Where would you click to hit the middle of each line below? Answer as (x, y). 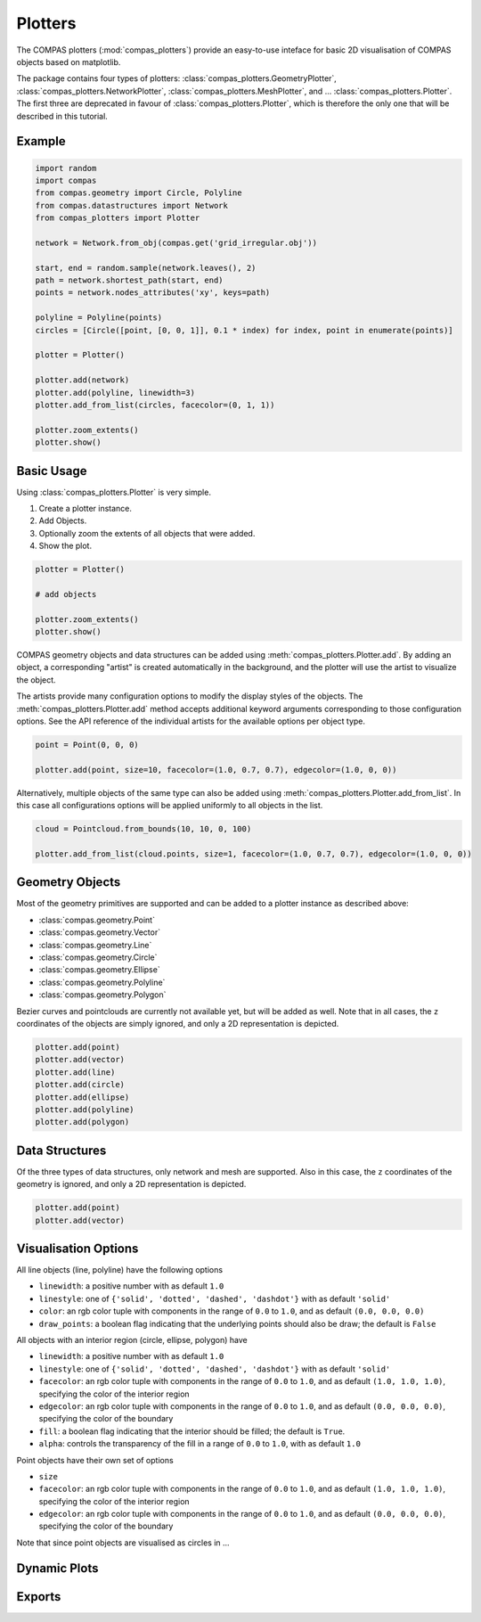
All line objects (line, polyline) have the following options (119, 1270)
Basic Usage (52, 471)
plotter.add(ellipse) (82, 1097)
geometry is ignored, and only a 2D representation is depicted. (131, 1184)
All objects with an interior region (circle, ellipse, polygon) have (132, 1340)
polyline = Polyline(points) (99, 318)
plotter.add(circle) (80, 1085)
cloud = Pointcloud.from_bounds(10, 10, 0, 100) (143, 829)
